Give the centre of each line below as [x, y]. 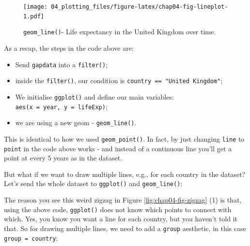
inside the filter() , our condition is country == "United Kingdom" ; [119, 80]
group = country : [31, 238]
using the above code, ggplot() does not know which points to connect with [118, 209]
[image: [36, 7]
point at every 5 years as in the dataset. [63, 158]
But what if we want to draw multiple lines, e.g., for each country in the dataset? [125, 174]
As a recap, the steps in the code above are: [69, 48]
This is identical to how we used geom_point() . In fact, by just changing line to [124, 138]
